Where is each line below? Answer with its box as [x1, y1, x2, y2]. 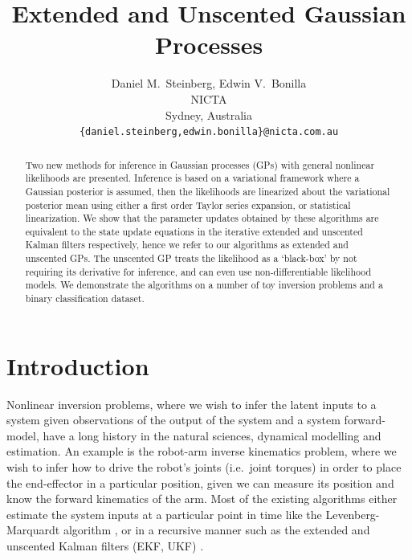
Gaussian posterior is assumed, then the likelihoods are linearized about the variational [25, 184, 390, 198]
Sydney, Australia [165, 106, 252, 123]
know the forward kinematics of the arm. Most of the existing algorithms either [6, 490, 398, 507]
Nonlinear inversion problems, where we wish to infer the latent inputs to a [6, 395, 377, 412]
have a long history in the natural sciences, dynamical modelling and [43, 427, 381, 444]
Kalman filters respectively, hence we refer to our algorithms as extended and [25, 238, 349, 251]
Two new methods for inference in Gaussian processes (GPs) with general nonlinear [25, 157, 375, 171]
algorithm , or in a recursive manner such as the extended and [63, 521, 370, 538]
